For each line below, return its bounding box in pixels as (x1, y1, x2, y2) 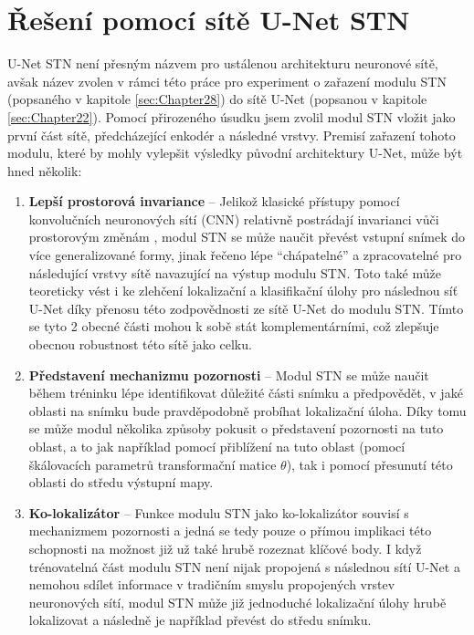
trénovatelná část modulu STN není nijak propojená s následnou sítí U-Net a (28, 557, 460, 576)
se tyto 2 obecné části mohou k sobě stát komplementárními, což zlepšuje (28, 317, 439, 336)
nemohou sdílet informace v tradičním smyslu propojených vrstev (28, 575, 395, 594)
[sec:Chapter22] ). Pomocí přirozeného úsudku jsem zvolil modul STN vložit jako (7, 107, 456, 126)
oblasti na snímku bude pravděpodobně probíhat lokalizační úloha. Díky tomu (28, 401, 467, 420)
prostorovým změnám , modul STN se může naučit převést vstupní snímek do (28, 227, 466, 246)
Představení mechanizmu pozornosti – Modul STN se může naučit (28, 365, 429, 384)
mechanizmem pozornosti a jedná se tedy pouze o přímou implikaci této (28, 521, 432, 540)
